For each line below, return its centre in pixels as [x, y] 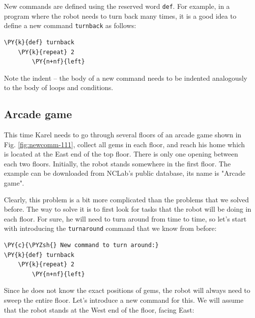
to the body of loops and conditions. [59, 87]
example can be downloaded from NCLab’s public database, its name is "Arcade [125, 173]
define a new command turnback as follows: [70, 25]
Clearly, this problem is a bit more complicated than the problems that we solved [127, 199]
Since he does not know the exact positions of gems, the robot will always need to [127, 290]
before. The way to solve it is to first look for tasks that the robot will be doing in [128, 209]
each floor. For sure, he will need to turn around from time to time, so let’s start [125, 218]
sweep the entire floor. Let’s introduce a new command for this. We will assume [124, 300]
